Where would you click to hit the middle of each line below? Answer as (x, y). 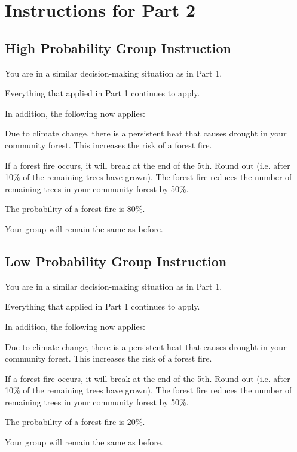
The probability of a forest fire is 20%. (75, 422)
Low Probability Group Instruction (116, 261)
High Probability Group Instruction (118, 48)
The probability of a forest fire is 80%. (75, 209)
